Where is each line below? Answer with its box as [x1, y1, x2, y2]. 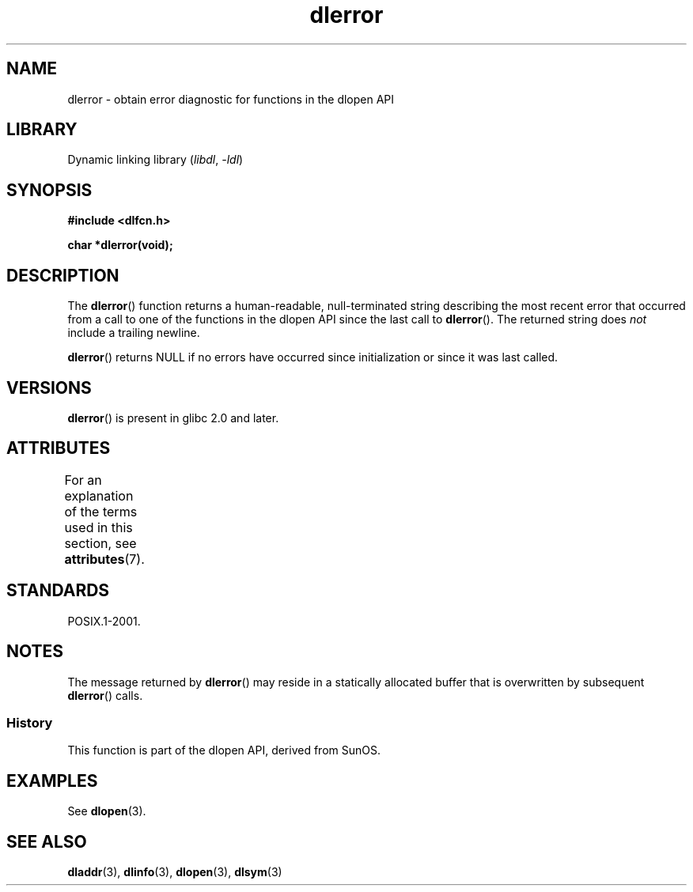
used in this [64, 519, 133, 535]
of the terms [64, 503, 138, 520]
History [6, 714, 53, 731]
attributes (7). [64, 550, 145, 567]
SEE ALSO [6, 831, 87, 852]
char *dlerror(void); [67, 238, 173, 252]
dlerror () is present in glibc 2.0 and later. [67, 410, 279, 425]
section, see [64, 535, 137, 551]
